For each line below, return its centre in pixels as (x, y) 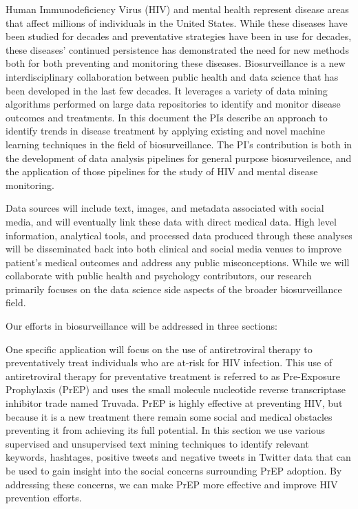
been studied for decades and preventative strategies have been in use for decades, (179, 36)
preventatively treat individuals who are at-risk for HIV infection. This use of (169, 362)
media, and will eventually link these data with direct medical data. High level (171, 221)
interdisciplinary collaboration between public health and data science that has (172, 76)
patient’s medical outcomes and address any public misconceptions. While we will (178, 262)
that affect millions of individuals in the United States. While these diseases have (177, 22)
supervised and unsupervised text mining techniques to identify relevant (157, 443)
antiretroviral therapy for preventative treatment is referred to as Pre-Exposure (173, 376)
